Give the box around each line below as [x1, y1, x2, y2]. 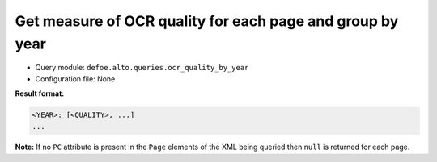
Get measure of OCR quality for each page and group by [15, 12, 399, 30]
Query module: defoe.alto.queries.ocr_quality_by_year [35, 63, 249, 73]
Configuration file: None [35, 73, 116, 84]
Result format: [15, 89, 65, 98]
